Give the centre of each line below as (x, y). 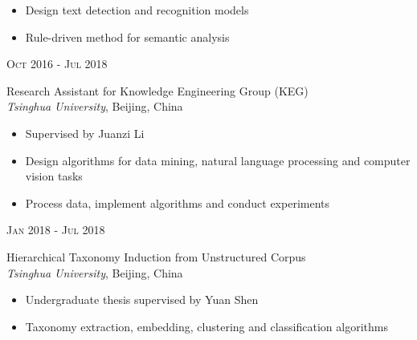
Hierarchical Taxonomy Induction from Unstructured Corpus (156, 256)
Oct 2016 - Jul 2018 (57, 64)
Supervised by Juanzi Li (85, 133)
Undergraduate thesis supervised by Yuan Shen (142, 300)
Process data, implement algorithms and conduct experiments (178, 202)
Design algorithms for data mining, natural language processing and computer (218, 160)
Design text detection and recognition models (137, 10)
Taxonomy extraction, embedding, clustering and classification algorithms (206, 326)
